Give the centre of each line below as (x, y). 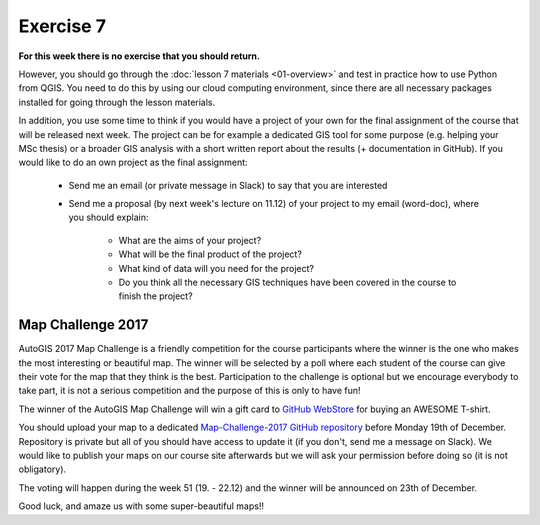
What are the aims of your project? (190, 240)
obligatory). (42, 469)
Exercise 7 (62, 26)
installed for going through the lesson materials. (117, 102)
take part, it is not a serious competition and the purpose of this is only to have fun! (189, 391)
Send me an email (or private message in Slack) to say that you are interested (228, 185)
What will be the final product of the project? (210, 254)
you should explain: (108, 217)
